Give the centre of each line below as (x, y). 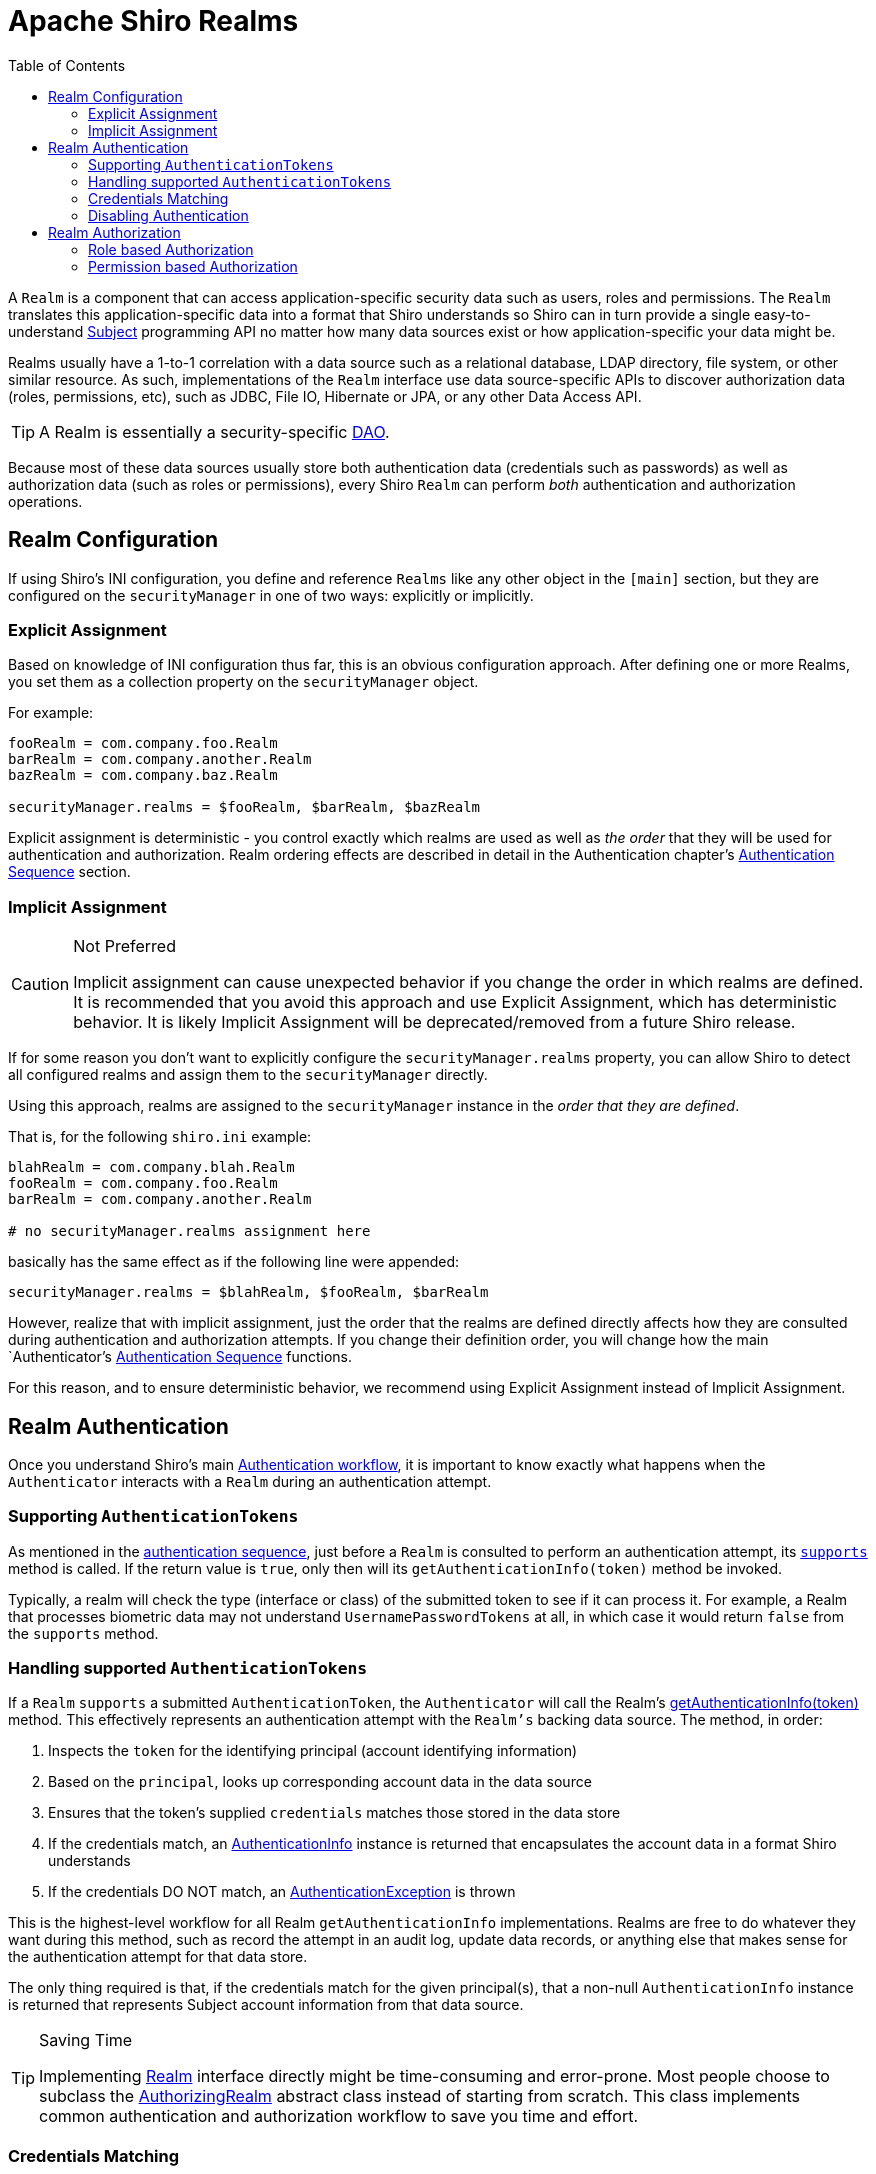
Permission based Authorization (193, 266)
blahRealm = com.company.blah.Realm (151, 1167)
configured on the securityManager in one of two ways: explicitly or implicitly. (271, 595)
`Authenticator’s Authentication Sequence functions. (180, 1357)
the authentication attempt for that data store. (158, 1957)
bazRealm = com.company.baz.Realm (143, 775)
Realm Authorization (114, 232)
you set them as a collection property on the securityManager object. (243, 682)
